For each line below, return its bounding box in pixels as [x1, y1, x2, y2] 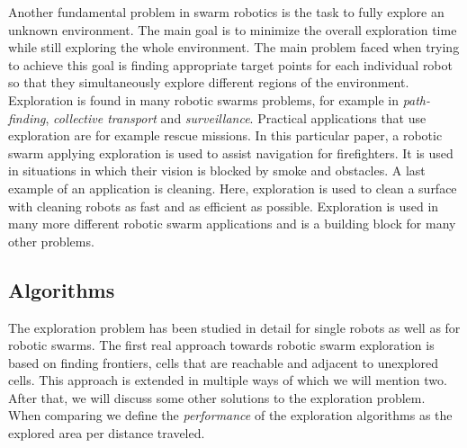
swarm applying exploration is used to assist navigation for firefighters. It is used [8, 143, 454, 162]
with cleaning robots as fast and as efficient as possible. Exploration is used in [8, 196, 439, 215]
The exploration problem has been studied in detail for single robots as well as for [8, 318, 461, 336]
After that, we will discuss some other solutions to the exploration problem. [8, 388, 426, 407]
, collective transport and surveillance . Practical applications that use [45, 108, 427, 127]
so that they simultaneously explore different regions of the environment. [8, 73, 409, 92]
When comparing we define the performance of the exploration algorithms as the [8, 406, 453, 425]
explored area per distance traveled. [8, 424, 205, 443]
